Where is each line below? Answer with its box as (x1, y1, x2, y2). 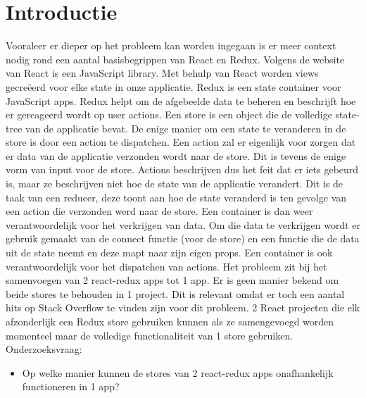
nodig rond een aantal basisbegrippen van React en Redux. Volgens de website (6, 51, 345, 66)
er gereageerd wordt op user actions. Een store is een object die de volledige (6, 107, 332, 122)
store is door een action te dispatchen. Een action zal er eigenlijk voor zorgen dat (6, 135, 356, 149)
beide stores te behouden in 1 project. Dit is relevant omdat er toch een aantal (6, 286, 345, 301)
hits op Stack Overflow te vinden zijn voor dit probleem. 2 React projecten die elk (6, 300, 360, 315)
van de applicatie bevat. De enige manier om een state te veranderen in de (25, 120, 346, 135)
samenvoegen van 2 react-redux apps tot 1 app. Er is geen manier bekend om (6, 273, 339, 287)
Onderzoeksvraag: (6, 342, 82, 356)
